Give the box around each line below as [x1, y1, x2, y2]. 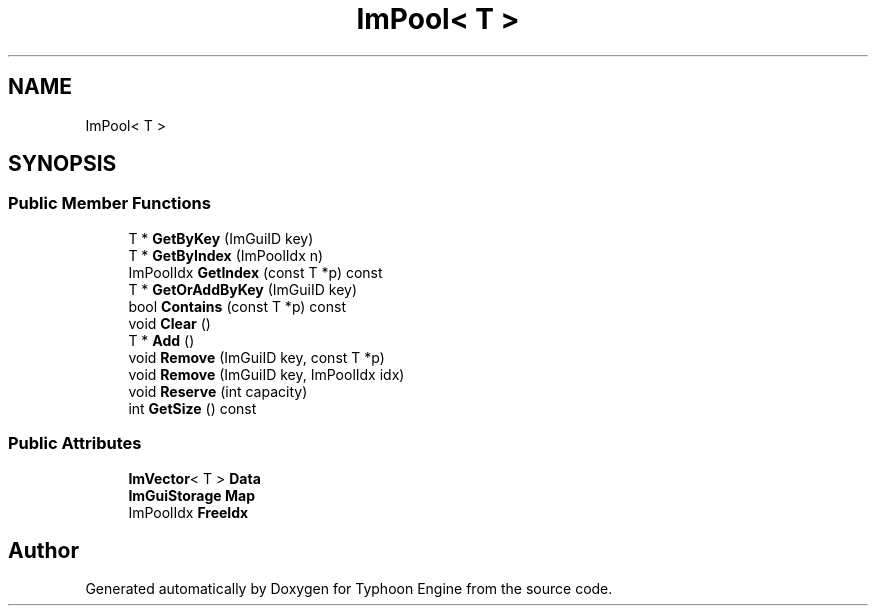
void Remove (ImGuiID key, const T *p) [128, 348, 385, 366]
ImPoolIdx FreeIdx [128, 503, 249, 521]
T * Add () [128, 331, 195, 349]
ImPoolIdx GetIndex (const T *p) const [128, 263, 383, 281]
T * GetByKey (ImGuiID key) [128, 229, 314, 247]
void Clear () [128, 314, 211, 332]
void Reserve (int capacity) [128, 382, 308, 400]
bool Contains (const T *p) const [128, 297, 346, 315]
